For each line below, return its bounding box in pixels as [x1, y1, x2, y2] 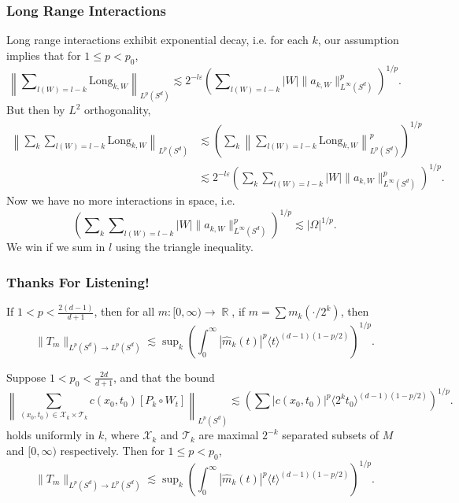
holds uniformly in [6, 427, 95, 443]
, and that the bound [113, 368, 215, 385]
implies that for [6, 46, 81, 63]
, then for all [94, 303, 155, 320]
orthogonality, [84, 102, 151, 118]
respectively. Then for [60, 442, 165, 458]
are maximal [198, 427, 259, 443]
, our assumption [317, 31, 399, 48]
